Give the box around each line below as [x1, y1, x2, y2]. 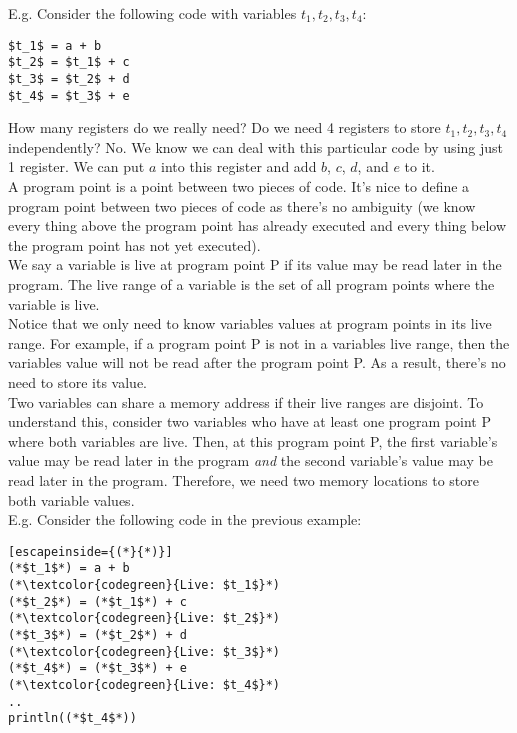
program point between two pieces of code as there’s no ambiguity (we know [8, 195, 476, 216]
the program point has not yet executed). [8, 234, 261, 255]
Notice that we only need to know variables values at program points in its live [8, 313, 492, 334]
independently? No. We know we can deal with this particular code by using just [8, 136, 503, 157]
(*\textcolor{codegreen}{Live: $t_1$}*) [8, 578, 281, 592]
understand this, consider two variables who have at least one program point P [8, 411, 491, 432]
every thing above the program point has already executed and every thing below [8, 215, 507, 236]
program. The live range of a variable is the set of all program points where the [8, 273, 495, 294]
